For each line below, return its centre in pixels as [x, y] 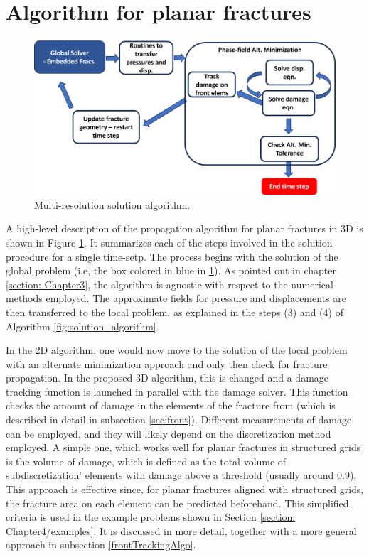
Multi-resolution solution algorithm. [112, 204]
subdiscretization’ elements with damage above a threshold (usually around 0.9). [181, 475]
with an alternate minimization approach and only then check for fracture [167, 363]
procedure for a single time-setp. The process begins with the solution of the [172, 256]
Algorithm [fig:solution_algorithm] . [82, 326]
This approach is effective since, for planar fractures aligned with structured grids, [185, 489]
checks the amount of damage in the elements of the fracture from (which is [171, 405]
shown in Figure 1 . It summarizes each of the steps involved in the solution [169, 242]
